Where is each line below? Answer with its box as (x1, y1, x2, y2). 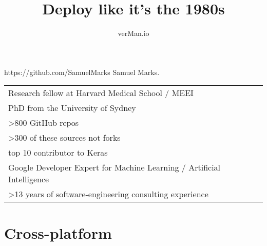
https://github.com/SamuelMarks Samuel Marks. (4, 66, 160, 77)
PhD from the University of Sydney (8, 102, 136, 114)
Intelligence (8, 173, 49, 185)
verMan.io (118, 28, 149, 39)
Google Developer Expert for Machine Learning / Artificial (8, 161, 221, 174)
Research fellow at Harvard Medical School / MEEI (8, 87, 194, 99)
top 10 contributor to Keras (8, 146, 108, 159)
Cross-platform (4, 222, 112, 243)
